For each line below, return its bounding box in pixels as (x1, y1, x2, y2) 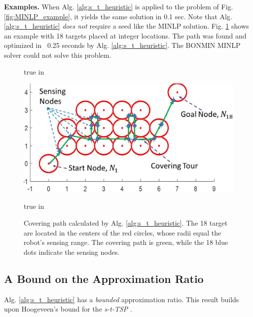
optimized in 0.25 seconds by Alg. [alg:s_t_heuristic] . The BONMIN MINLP (4, 40, 241, 50)
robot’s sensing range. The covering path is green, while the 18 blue (24, 237, 228, 247)
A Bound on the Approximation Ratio (4, 271, 204, 286)
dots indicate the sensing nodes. (24, 246, 120, 257)
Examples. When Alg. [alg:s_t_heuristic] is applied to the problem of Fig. (4, 1, 233, 11)
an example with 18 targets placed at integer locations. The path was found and (4, 30, 247, 40)
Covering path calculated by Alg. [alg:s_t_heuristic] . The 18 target (24, 218, 228, 228)
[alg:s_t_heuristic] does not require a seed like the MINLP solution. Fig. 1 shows (4, 21, 249, 31)
